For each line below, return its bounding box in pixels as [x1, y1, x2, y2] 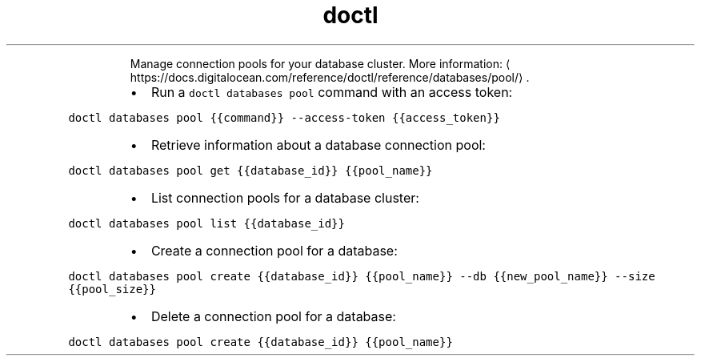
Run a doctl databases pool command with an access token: [150, 83, 513, 100]
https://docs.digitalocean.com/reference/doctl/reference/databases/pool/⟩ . [130, 70, 530, 84]
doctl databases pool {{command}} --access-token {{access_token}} [68, 111, 500, 124]
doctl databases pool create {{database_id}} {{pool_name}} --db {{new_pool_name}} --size [68, 269, 655, 283]
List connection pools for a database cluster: [150, 189, 419, 206]
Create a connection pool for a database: [150, 242, 398, 259]
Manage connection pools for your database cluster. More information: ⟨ [130, 56, 511, 70]
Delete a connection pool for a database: [150, 308, 396, 324]
